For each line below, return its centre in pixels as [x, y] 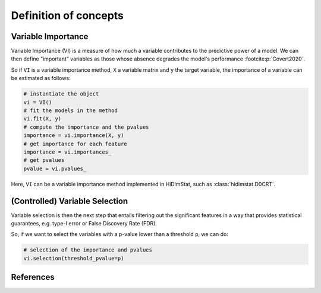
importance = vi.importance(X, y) [74, 136]
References [33, 277]
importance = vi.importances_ [67, 152]
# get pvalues [44, 160]
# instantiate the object [61, 94]
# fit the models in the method [71, 111]
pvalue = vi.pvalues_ [55, 168]
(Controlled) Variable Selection [70, 201]
